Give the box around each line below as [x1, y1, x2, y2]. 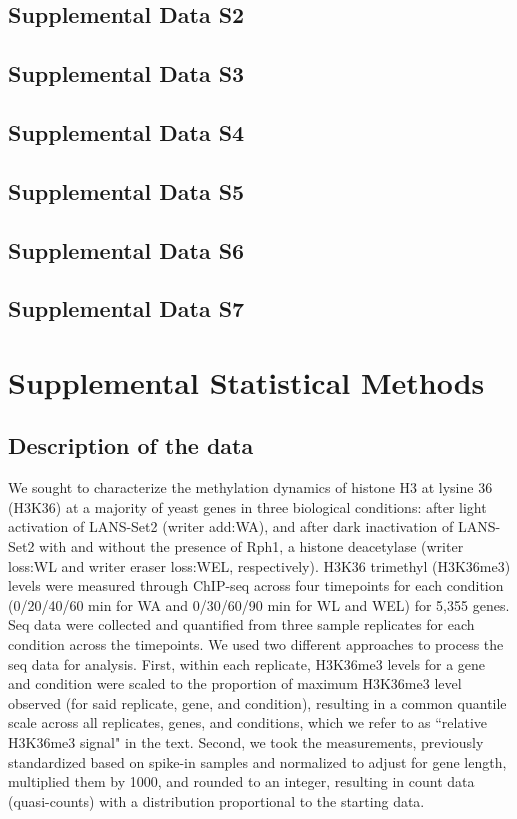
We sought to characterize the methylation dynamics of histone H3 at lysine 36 [8, 477, 493, 498]
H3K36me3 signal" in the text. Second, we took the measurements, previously [8, 731, 484, 752]
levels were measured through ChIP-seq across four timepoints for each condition [8, 575, 504, 596]
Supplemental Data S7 [8, 293, 245, 324]
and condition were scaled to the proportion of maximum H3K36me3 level [8, 673, 462, 694]
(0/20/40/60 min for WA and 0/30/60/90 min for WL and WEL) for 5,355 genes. [8, 594, 510, 615]
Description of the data [8, 430, 254, 461]
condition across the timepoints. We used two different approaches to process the [8, 634, 504, 655]
